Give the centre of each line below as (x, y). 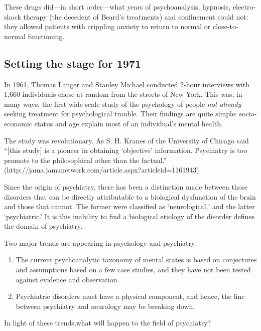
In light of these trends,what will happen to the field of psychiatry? (108, 323)
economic (18, 123)
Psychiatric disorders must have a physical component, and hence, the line (130, 296)
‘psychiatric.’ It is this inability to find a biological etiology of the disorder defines (129, 216)
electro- (244, 7)
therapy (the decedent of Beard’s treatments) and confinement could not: (136, 16)
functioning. (46, 36)
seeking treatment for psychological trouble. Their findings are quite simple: (121, 114)
